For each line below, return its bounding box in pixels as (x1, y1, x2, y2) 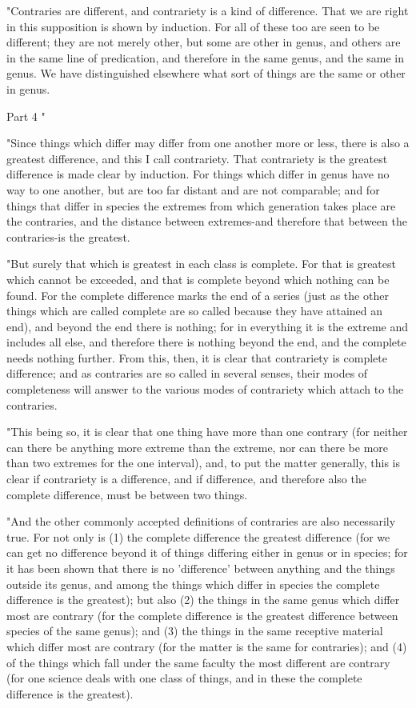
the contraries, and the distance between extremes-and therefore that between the (6, 213, 407, 230)
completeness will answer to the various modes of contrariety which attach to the (6, 381, 404, 398)
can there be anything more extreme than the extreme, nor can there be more (6, 438, 389, 455)
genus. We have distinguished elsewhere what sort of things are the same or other (6, 65, 406, 82)
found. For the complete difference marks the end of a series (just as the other (6, 286, 389, 303)
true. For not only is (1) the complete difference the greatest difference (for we (6, 528, 390, 545)
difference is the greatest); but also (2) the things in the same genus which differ (6, 591, 400, 608)
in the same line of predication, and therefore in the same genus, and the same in (6, 49, 405, 66)
